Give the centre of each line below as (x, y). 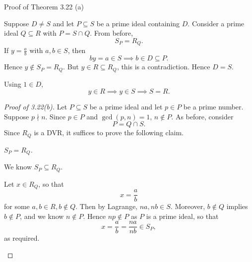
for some (17, 206)
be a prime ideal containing (138, 23)
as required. (22, 238)
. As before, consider (202, 116)
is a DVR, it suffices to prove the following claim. (109, 132)
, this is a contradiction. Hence (163, 67)
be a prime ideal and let (126, 107)
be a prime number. (213, 107)
